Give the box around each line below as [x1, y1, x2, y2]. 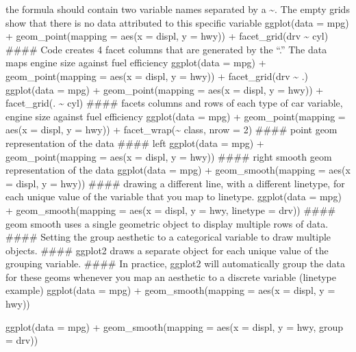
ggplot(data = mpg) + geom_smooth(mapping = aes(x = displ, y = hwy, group [5, 319, 344, 334]
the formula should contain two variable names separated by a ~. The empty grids [5, 2, 350, 16]
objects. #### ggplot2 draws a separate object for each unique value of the [5, 243, 329, 257]
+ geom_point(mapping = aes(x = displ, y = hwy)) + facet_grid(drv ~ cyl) [5, 29, 329, 43]
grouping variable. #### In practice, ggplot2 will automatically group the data [5, 256, 346, 271]
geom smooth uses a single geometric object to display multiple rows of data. [5, 216, 329, 230]
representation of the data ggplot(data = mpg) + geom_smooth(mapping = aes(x [5, 163, 351, 177]
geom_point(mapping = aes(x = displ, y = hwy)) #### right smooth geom [5, 149, 332, 163]
